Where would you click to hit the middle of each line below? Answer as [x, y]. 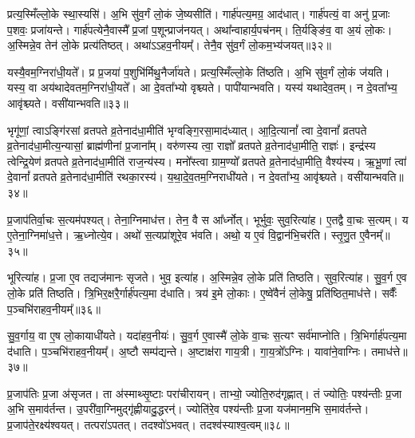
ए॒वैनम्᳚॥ [375, 235]
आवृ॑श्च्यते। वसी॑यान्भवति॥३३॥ [68, 103]
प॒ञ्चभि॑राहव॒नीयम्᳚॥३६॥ [54, 308]
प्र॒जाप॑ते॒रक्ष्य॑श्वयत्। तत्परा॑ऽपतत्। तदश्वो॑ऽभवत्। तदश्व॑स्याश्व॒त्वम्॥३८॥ [148, 425]
